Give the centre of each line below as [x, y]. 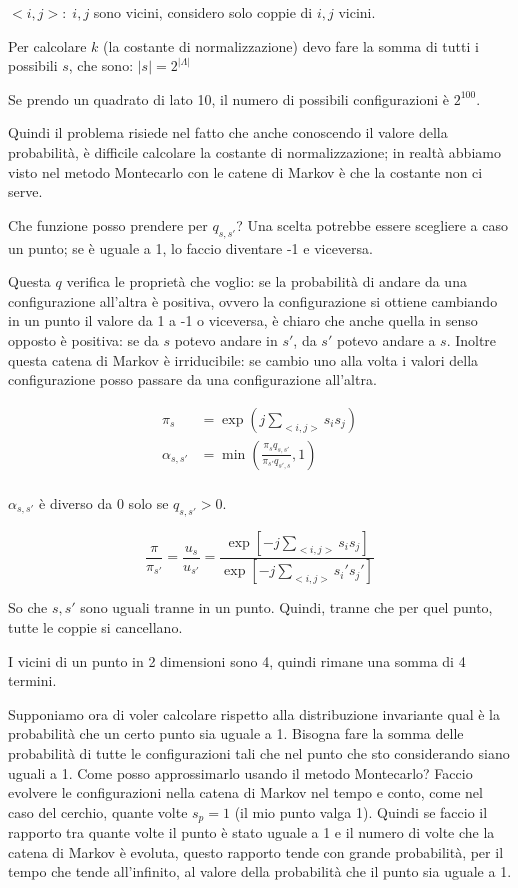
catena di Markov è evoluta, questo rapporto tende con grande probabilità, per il [256, 851]
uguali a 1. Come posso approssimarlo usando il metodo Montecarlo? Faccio [240, 772]
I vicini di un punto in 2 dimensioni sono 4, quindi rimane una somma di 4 [237, 660]
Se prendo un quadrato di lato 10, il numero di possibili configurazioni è [228, 98]
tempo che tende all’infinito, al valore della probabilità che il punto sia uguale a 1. [260, 871]
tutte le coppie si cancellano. [95, 627]
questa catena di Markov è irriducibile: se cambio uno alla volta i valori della [243, 359]
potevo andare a [386, 339]
